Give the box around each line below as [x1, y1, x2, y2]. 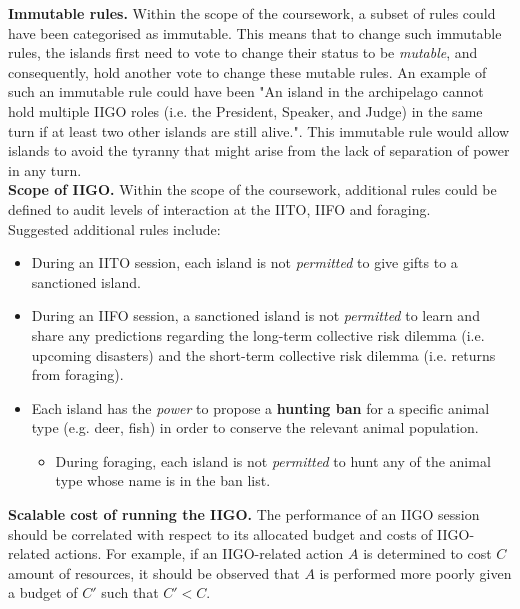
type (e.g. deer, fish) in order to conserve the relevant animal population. [31, 417, 479, 438]
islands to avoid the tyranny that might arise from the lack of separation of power [8, 140, 510, 161]
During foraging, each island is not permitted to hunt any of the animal [55, 450, 491, 471]
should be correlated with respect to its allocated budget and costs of [8, 523, 433, 544]
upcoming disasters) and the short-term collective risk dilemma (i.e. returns [31, 344, 496, 365]
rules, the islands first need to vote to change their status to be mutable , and [8, 42, 478, 63]
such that [101, 582, 159, 603]
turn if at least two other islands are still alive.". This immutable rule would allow [8, 120, 510, 141]
